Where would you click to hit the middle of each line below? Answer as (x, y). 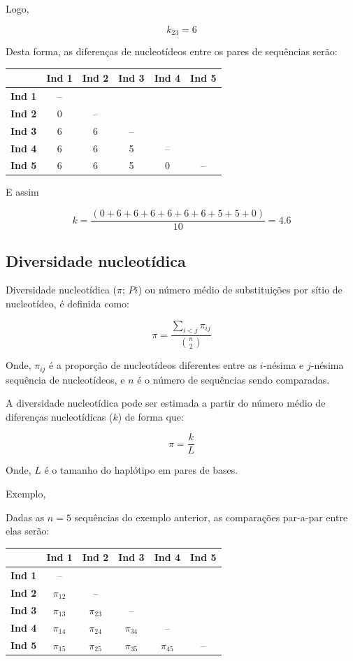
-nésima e (283, 365)
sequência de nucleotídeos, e (65, 379)
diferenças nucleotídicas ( (59, 416)
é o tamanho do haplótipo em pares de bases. (141, 470)
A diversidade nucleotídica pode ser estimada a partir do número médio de (166, 403)
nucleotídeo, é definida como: (67, 303)
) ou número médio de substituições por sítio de (240, 290)
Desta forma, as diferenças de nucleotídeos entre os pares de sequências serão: (172, 51)
